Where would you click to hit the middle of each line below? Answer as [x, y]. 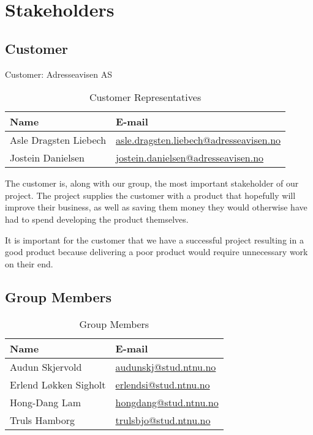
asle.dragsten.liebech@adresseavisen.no [198, 140]
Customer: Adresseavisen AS [58, 74]
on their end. [29, 263]
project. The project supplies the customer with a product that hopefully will [150, 195]
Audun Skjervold [46, 366]
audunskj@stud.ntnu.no [166, 366]
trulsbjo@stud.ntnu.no [163, 420]
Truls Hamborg [42, 420]
